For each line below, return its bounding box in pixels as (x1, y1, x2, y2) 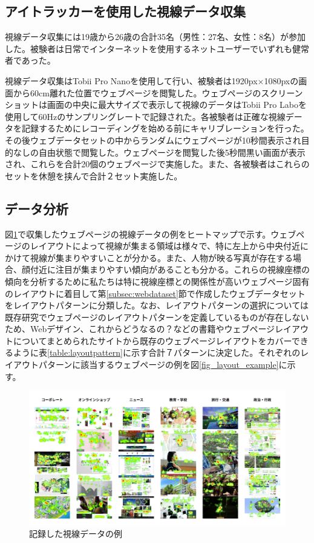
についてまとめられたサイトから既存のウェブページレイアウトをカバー (13, 334, 292, 347)
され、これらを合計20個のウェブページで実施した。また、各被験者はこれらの (5, 158, 310, 170)
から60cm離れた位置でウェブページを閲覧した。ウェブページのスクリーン (13, 86, 303, 99)
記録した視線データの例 (29, 527, 122, 540)
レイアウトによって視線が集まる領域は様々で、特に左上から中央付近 (30, 239, 301, 252)
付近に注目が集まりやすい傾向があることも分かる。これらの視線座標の (30, 263, 310, 276)
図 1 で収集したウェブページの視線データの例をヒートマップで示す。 (5, 227, 271, 240)
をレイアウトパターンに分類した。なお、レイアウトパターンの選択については (5, 299, 309, 311)
